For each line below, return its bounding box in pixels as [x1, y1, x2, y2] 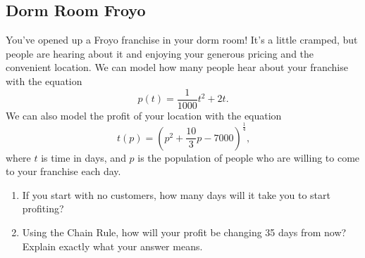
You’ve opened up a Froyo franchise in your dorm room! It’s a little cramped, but [6, 32, 358, 47]
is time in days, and [41, 150, 126, 165]
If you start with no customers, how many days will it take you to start [22, 187, 330, 202]
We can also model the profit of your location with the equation [6, 108, 282, 122]
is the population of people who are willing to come [137, 150, 360, 165]
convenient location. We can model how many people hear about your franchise [6, 60, 348, 75]
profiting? [22, 201, 64, 216]
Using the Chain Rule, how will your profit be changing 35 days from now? [22, 224, 347, 239]
